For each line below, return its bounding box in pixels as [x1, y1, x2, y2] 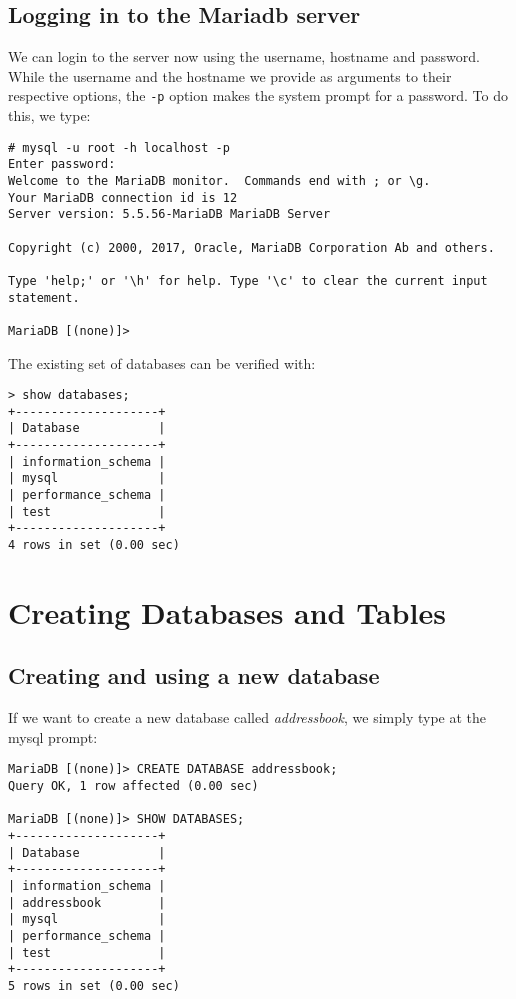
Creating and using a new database [8, 660, 380, 691]
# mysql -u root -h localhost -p [8, 140, 230, 155]
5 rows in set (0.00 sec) [8, 978, 180, 993]
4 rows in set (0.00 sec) [8, 538, 180, 553]
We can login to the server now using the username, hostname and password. [8, 46, 480, 67]
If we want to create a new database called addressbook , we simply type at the [8, 707, 486, 728]
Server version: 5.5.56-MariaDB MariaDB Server [8, 207, 331, 222]
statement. [8, 290, 80, 305]
